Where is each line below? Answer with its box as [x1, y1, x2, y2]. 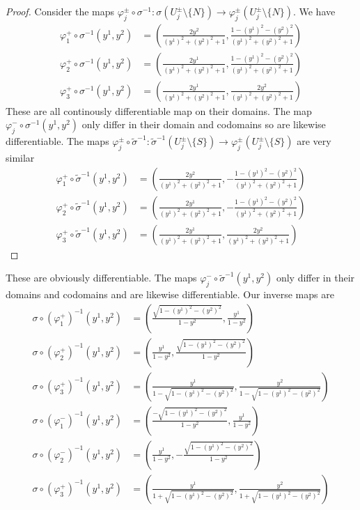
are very [297, 134, 331, 148]
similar [6, 150, 35, 165]
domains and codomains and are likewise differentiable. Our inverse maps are [6, 287, 334, 302]
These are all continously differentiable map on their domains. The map [6, 103, 312, 118]
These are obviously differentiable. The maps [6, 270, 197, 285]
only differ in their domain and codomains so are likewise [81, 117, 326, 132]
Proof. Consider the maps [6, 4, 115, 18]
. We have [292, 4, 336, 18]
